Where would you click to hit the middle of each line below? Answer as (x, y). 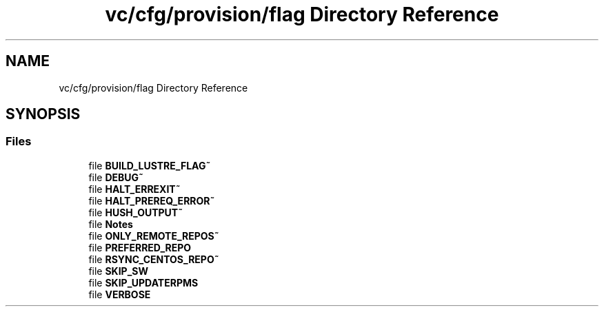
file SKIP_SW (119, 271)
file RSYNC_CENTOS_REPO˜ (154, 259)
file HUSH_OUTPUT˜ (136, 212)
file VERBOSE (120, 294)
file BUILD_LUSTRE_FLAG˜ (150, 165)
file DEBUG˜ (116, 177)
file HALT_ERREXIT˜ (134, 189)
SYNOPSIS (43, 114)
